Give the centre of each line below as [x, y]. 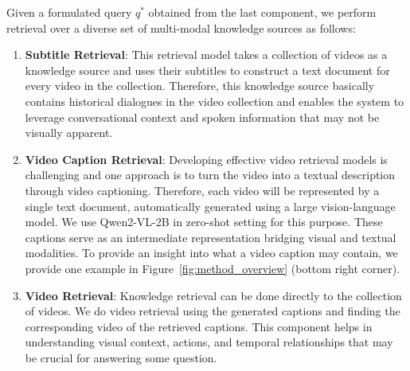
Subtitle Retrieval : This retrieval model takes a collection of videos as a [206, 55]
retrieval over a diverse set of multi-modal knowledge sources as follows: [181, 27]
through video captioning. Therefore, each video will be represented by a [202, 190]
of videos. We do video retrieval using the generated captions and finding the [213, 311]
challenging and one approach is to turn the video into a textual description [210, 175]
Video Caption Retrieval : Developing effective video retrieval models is [206, 159]
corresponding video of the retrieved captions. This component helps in [199, 326]
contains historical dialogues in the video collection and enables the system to [215, 101]
